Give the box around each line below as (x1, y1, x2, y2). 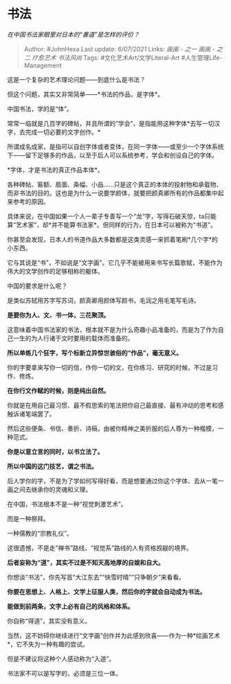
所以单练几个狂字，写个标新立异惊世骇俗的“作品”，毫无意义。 (7, 349, 183, 357)
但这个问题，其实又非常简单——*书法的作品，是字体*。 (7, 90, 164, 98)
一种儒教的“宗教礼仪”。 (7, 529, 74, 537)
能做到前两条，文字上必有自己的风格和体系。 (7, 602, 134, 610)
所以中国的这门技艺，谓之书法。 (7, 462, 98, 470)
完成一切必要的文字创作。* (25, 128, 101, 136)
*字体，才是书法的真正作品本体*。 (7, 166, 104, 174)
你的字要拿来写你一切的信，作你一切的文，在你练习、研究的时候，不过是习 (7, 363, 218, 371)
